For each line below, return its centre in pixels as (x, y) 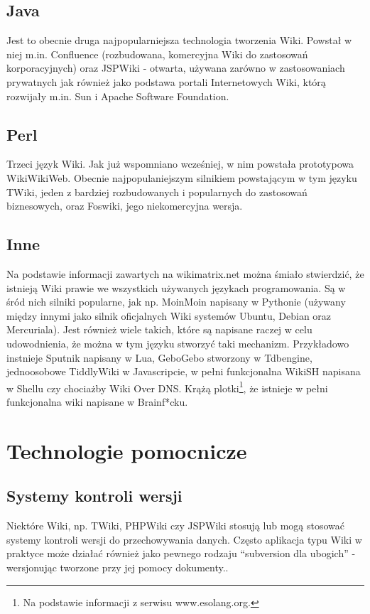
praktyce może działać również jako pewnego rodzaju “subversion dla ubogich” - (181, 553)
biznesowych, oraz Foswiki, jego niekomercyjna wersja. (125, 206)
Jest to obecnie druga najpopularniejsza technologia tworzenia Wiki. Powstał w (179, 40)
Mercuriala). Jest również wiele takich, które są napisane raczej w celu (159, 329)
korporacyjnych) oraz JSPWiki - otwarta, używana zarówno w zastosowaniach (176, 68)
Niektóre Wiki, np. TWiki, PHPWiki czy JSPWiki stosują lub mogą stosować (175, 526)
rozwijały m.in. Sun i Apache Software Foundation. (118, 96)
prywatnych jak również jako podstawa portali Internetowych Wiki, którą (166, 81)
